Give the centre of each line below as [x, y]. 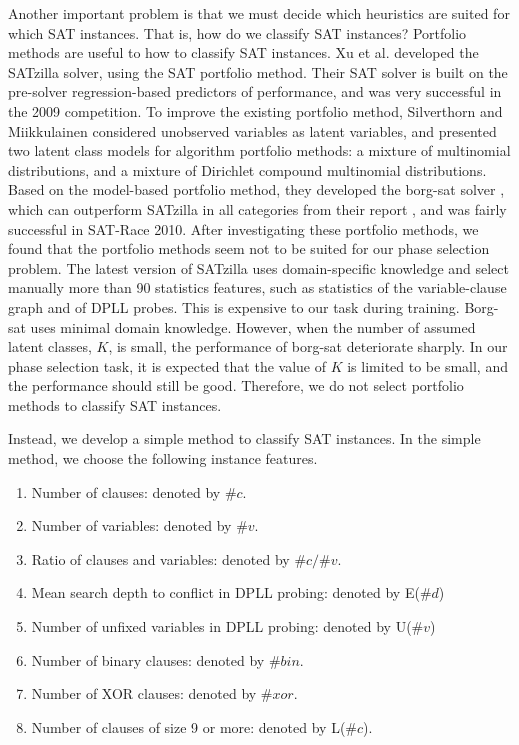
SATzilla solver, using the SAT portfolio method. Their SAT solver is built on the [258, 71]
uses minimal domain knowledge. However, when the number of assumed [253, 326]
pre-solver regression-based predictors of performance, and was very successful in [255, 91]
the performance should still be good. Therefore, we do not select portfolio [236, 385]
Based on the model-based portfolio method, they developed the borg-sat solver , [256, 189]
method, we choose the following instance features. [163, 458]
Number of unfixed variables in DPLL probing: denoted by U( [221, 626]
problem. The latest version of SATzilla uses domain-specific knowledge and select [259, 267]
